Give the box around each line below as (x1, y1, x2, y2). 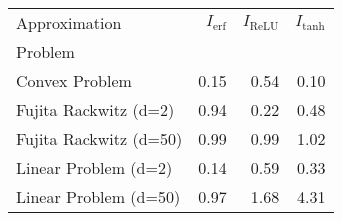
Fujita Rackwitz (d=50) (16, 127, 183, 150)
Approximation (16, 11, 122, 34)
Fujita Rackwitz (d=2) (16, 98, 175, 121)
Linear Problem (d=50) (16, 185, 181, 208)
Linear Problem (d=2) (16, 156, 173, 179)
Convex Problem (16, 69, 132, 92)
